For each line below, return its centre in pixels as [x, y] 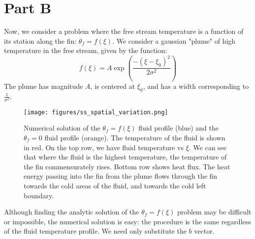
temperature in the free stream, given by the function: [86, 50]
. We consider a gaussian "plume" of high [174, 40]
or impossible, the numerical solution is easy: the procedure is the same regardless [127, 221]
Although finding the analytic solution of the [72, 212]
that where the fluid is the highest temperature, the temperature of [125, 157]
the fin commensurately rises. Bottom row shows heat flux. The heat [127, 166]
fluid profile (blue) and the [178, 128]
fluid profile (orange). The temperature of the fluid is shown [135, 138]
